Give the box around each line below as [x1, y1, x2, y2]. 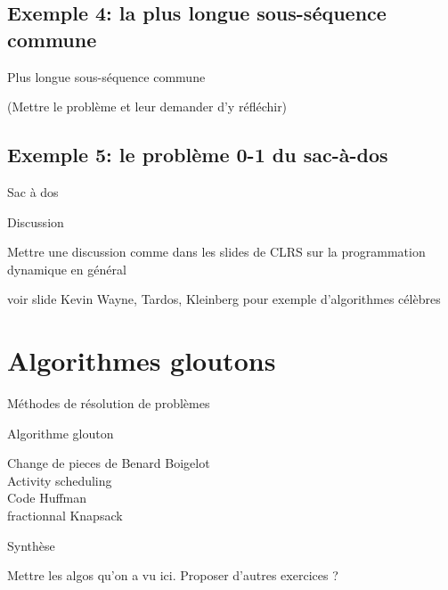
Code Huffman [7, 488, 87, 507]
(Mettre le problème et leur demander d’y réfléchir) [7, 97, 288, 116]
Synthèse [7, 536, 55, 554]
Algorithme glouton [7, 423, 114, 442]
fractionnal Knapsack [7, 506, 123, 525]
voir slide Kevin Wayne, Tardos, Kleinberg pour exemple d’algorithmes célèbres [7, 290, 441, 308]
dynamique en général [7, 259, 126, 278]
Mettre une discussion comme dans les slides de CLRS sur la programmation [7, 242, 426, 261]
